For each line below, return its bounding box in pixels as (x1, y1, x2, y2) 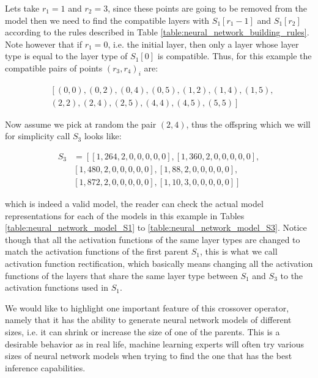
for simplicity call (5, 129, 70, 142)
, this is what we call (200, 245, 278, 258)
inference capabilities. (5, 361, 86, 374)
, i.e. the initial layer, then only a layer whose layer (108, 37, 299, 50)
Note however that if (5, 37, 83, 50)
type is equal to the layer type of (5, 49, 128, 62)
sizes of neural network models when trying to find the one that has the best (5, 349, 292, 362)
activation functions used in (5, 281, 108, 294)
